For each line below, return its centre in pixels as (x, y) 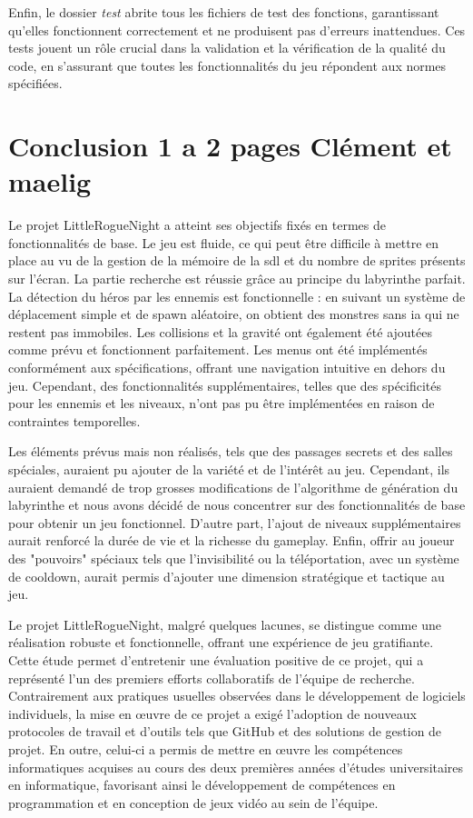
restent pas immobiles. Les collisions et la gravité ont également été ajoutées (220, 331)
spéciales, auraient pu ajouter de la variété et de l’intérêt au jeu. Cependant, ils (229, 469)
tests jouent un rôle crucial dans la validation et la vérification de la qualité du (227, 48)
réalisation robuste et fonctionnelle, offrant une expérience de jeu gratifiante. (221, 642)
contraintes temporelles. (74, 420)
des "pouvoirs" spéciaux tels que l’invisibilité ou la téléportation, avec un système (234, 558)
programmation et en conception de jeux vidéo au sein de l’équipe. (193, 802)
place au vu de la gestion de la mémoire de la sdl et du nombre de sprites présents (237, 260)
